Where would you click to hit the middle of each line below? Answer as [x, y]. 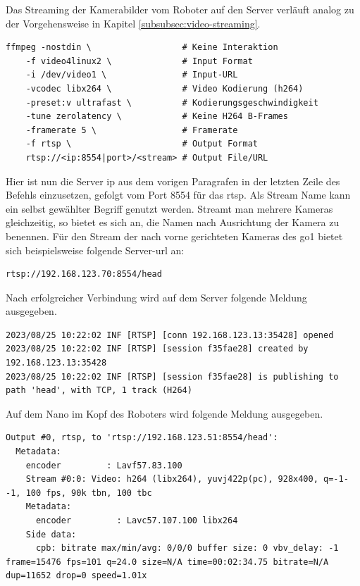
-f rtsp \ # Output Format [142, 144]
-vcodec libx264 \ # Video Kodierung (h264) [165, 88]
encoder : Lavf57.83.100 [104, 465]
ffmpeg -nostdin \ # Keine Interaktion [142, 48]
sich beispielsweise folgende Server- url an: [95, 250]
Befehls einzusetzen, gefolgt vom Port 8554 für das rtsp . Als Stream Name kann [178, 195]
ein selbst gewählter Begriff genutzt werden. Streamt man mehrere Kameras [169, 208]
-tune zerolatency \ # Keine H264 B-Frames [157, 117]
